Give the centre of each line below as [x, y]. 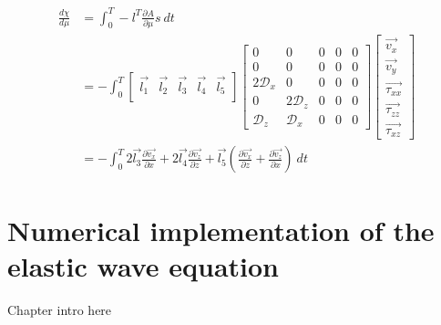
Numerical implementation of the [221, 230]
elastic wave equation [143, 265]
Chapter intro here [60, 309]
